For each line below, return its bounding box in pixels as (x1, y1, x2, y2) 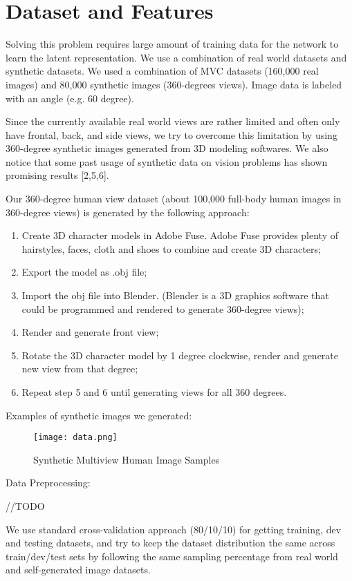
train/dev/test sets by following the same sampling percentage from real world (6, 549, 338, 563)
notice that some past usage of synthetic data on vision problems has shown (6, 154, 328, 169)
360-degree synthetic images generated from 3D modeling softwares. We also (6, 141, 328, 155)
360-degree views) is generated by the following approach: (6, 204, 250, 219)
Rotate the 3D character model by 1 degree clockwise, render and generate (21, 347, 338, 362)
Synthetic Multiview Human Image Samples (33, 452, 220, 466)
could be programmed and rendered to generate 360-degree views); (21, 301, 304, 316)
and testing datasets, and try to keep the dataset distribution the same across (6, 535, 335, 550)
